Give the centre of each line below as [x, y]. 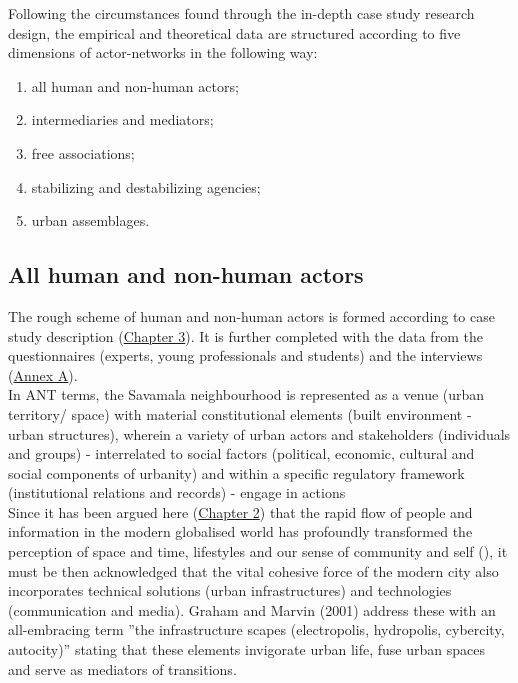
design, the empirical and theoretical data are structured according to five [234, 32]
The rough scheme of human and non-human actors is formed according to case [251, 315]
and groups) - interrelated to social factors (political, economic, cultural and [241, 453]
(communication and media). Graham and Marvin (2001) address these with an [252, 609]
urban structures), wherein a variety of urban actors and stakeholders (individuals [259, 433]
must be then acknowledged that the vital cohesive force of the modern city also [253, 570]
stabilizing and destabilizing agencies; [146, 186]
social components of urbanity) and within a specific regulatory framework [236, 472]
